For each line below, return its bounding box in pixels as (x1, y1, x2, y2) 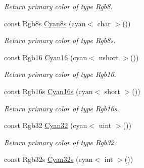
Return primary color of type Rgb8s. (4, 35, 116, 46)
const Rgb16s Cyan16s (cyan (4, 86, 93, 96)
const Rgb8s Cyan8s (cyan (4, 18, 86, 28)
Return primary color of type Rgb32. (4, 137, 116, 147)
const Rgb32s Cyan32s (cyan (4, 154, 93, 164)
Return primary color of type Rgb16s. (4, 103, 119, 113)
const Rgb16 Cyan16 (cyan (4, 52, 87, 62)
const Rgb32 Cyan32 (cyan (4, 120, 87, 131)
